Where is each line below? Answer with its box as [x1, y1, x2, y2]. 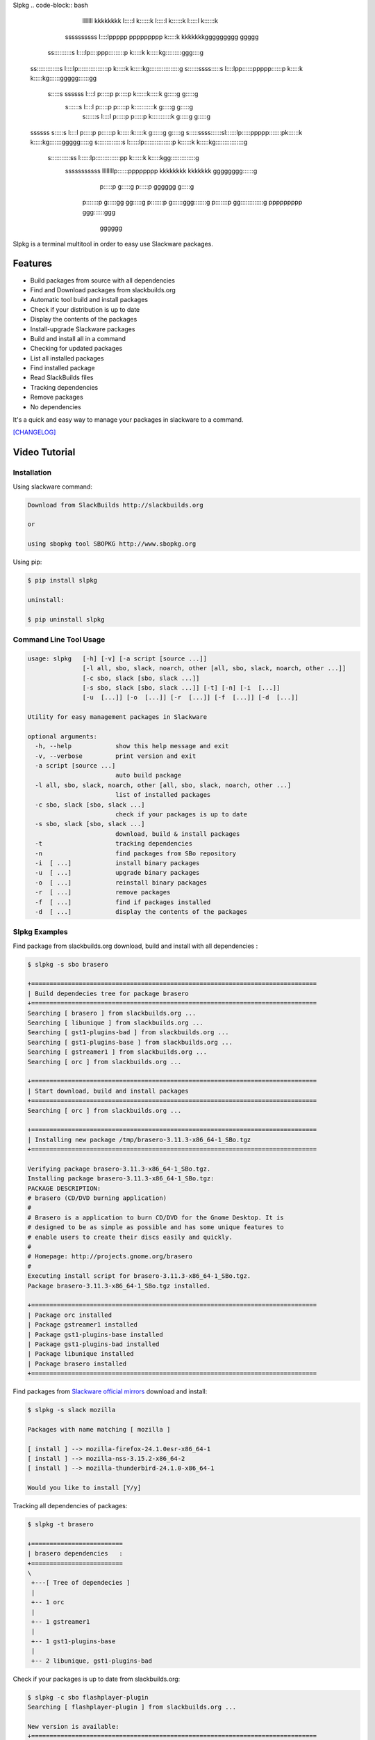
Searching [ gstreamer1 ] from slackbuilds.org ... [27, 1048, 208, 1056]
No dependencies [30, 402, 81, 411]
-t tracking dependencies [35, 839, 192, 848]
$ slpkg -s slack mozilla [27, 1406, 116, 1414]
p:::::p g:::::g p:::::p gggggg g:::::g [99, 182, 194, 191]
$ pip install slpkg [27, 576, 97, 585]
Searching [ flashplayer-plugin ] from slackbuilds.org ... [27, 1702, 237, 1711]
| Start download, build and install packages [27, 1086, 189, 1095]
